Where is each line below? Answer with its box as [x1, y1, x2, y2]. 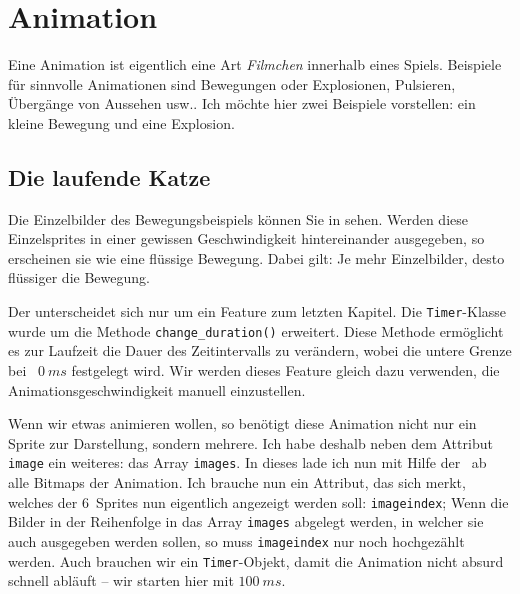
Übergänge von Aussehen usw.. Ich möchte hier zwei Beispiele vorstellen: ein [8, 93, 476, 114]
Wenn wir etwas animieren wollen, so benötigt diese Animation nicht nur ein [8, 413, 477, 434]
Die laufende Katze [8, 161, 211, 192]
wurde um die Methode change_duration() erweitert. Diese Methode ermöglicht [8, 320, 504, 341]
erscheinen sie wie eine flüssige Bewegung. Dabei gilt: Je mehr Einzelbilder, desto [8, 247, 505, 268]
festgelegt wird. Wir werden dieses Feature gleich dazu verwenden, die [71, 359, 500, 380]
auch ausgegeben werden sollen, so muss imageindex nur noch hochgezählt [8, 530, 465, 551]
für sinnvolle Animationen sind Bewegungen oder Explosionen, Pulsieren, [8, 73, 456, 94]
